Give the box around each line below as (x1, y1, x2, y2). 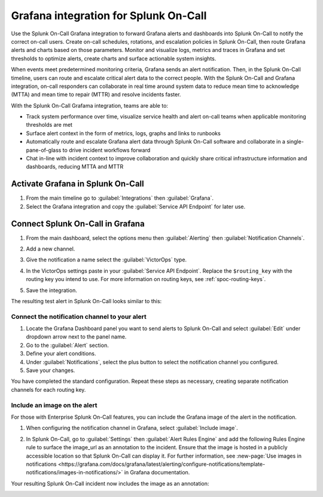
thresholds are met (26, 121, 73, 129)
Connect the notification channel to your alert (11, 312, 147, 321)
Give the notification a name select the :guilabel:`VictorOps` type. (26, 256, 187, 263)
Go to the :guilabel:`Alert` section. (26, 342, 109, 349)
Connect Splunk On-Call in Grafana (11, 218, 145, 228)
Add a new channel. (26, 245, 75, 252)
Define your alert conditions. (26, 350, 96, 357)
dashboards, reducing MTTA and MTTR (26, 163, 124, 170)
